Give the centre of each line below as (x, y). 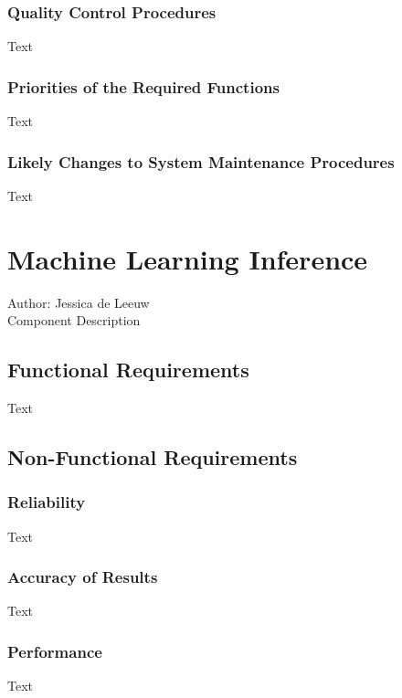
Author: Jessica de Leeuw (79, 302)
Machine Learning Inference (188, 258)
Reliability (47, 502)
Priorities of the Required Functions (143, 86)
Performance (55, 651)
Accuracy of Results (83, 577)
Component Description (74, 320)
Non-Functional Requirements (153, 456)
